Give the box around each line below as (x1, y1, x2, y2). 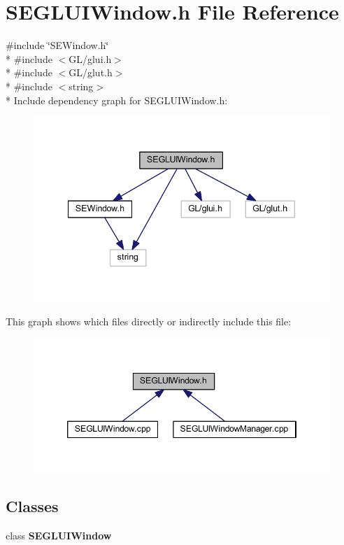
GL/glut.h (69, 65, 113, 80)
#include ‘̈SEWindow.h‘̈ (6, 38, 109, 52)
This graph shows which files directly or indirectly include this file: (6, 314, 292, 328)
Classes (6, 495, 59, 516)
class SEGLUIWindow (6, 528, 112, 542)
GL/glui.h (69, 51, 112, 66)
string (69, 78, 94, 93)
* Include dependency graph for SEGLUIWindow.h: (6, 92, 228, 107)
